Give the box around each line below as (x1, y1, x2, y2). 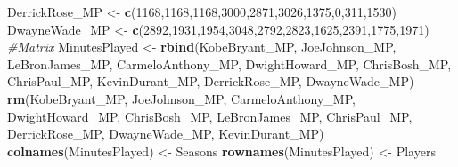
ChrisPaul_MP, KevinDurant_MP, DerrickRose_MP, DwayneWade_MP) (7, 72, 414, 91)
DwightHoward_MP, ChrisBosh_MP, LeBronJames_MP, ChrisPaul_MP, (7, 107, 413, 125)
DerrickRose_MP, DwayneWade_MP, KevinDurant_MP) (7, 124, 324, 143)
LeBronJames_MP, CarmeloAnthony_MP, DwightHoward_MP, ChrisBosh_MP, (7, 54, 452, 73)
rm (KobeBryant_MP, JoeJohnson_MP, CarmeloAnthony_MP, (7, 89, 356, 107)
